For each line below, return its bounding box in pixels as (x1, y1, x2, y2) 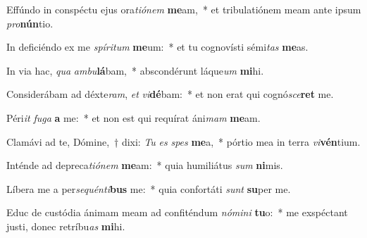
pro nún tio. (6, 15, 54, 30)
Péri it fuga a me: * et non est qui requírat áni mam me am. (6, 110, 261, 125)
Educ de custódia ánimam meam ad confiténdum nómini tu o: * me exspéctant (6, 205, 348, 220)
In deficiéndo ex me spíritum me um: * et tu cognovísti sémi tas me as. (6, 39, 309, 54)
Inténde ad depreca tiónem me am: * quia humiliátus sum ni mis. (6, 158, 283, 173)
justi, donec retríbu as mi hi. (6, 218, 125, 233)
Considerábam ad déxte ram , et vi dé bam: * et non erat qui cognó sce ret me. (6, 87, 334, 101)
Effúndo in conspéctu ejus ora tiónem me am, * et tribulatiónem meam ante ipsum (6, 2, 361, 16)
